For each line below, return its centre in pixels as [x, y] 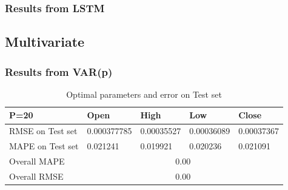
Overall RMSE [36, 176]
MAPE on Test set [44, 146]
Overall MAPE [37, 161]
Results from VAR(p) [59, 71]
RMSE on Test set [43, 131]
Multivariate [45, 42]
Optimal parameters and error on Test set [144, 94]
